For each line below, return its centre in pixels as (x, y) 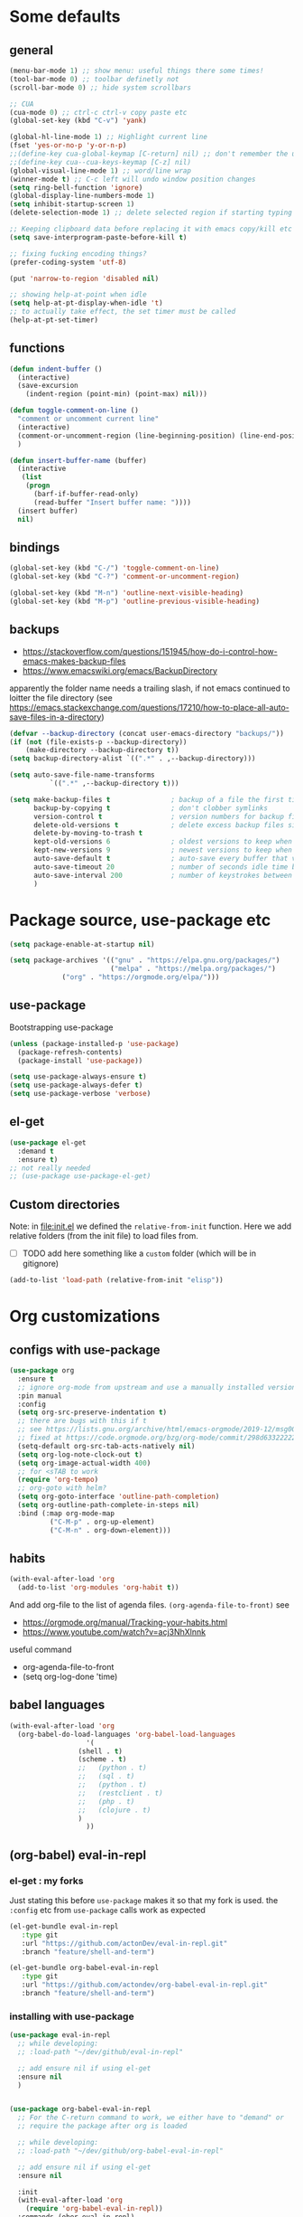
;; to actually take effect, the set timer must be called (123, 312)
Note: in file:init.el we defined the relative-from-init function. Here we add (151, 1226)
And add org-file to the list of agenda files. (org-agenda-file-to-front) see (150, 1605)
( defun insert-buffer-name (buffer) (78, 460)
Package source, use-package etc (140, 920)
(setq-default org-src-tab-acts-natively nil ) (106, 1446)
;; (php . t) (106, 1801)
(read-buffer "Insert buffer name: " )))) (112, 502)
